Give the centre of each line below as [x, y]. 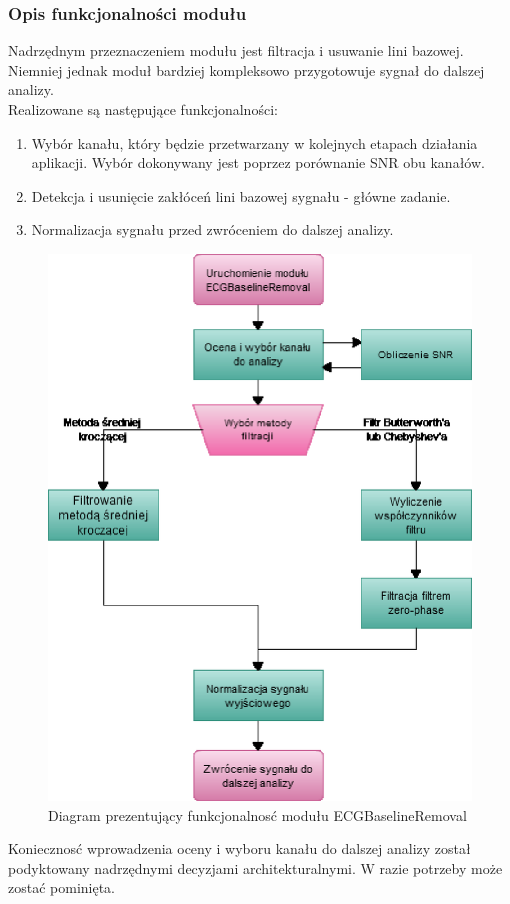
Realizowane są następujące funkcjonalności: [143, 109]
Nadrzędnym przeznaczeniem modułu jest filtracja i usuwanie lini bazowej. [236, 50]
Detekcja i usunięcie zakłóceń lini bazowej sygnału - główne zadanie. [241, 195]
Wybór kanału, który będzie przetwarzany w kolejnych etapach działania [254, 142]
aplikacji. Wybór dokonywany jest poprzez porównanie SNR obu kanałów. [258, 162]
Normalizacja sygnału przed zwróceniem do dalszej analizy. [212, 229]
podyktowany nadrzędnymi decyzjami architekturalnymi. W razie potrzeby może [255, 867]
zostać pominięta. [62, 887]
